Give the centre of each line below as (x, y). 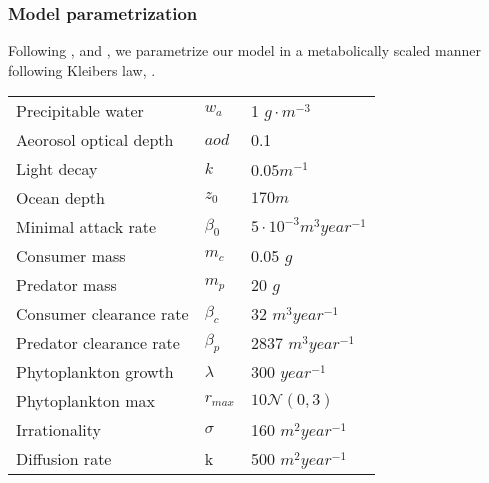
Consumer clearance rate (102, 314)
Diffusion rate (64, 459)
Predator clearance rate (98, 343)
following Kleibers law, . (82, 69)
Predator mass (66, 285)
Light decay (57, 169)
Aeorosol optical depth (95, 140)
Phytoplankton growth (95, 372)
